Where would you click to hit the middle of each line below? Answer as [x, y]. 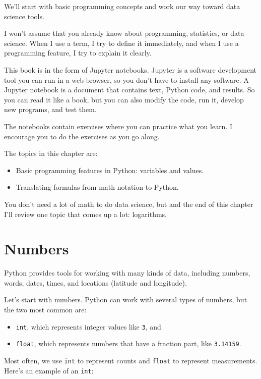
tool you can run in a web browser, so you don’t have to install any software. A [126, 79]
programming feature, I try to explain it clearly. [78, 53]
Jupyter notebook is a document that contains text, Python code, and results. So [129, 90]
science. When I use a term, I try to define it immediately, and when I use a [121, 43]
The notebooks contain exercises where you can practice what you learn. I [118, 126]
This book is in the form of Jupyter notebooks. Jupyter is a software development [130, 69]
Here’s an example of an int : [49, 370]
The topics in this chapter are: [51, 153]
